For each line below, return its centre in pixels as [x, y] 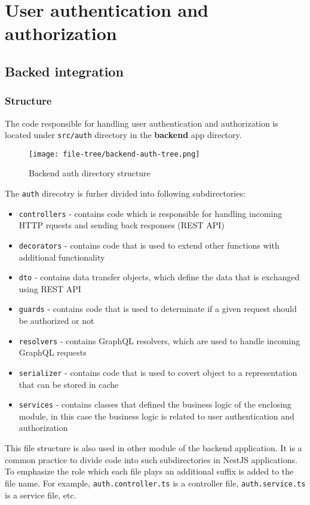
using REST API [50, 288]
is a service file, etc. [41, 495]
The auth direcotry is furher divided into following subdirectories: [125, 193]
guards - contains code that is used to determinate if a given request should [158, 309]
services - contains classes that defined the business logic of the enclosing [155, 404]
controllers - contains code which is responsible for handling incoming [151, 213]
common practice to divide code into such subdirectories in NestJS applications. [151, 459]
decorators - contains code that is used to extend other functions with [149, 245]
